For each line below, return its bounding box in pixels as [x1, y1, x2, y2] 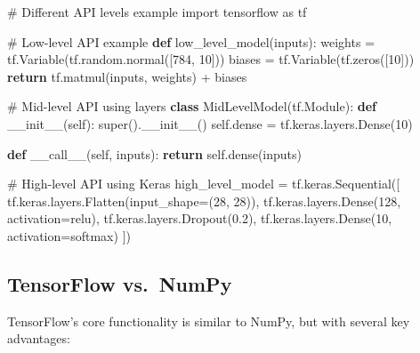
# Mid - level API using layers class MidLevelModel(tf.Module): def [7, 97, 376, 116]
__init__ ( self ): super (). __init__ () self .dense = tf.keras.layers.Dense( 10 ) [7, 114, 413, 132]
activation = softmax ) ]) [7, 226, 131, 245]
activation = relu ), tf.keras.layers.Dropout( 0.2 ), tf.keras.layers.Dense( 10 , [7, 209, 392, 228]
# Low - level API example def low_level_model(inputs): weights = [7, 32, 376, 51]
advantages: [7, 329, 70, 348]
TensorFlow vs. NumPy [7, 269, 232, 297]
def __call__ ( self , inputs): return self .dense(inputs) [7, 144, 302, 163]
